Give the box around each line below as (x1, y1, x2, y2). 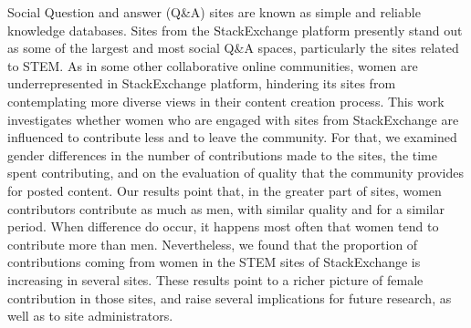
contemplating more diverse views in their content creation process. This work (7, 91, 445, 110)
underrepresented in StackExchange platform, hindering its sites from (7, 74, 396, 93)
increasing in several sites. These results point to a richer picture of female (7, 270, 424, 289)
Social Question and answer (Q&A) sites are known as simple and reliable (7, 3, 421, 21)
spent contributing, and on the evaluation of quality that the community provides (7, 163, 465, 182)
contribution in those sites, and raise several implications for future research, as (7, 288, 452, 307)
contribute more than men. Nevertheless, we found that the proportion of (7, 234, 418, 253)
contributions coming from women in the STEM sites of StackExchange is (7, 252, 421, 272)
